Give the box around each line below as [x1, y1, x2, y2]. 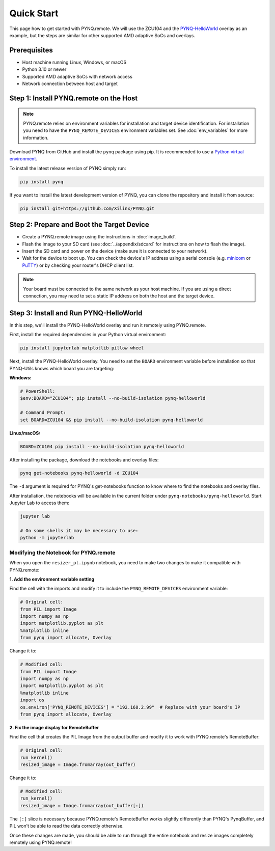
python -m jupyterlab [20, 535, 74, 541]
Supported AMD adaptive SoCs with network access [22, 73, 132, 79]
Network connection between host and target [22, 80, 118, 87]
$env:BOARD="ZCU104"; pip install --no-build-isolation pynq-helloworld [20, 395, 206, 401]
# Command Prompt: [20, 410, 66, 416]
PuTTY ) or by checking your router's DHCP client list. [22, 262, 134, 268]
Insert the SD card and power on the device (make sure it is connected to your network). [22, 248, 208, 254]
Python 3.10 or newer [22, 66, 67, 72]
